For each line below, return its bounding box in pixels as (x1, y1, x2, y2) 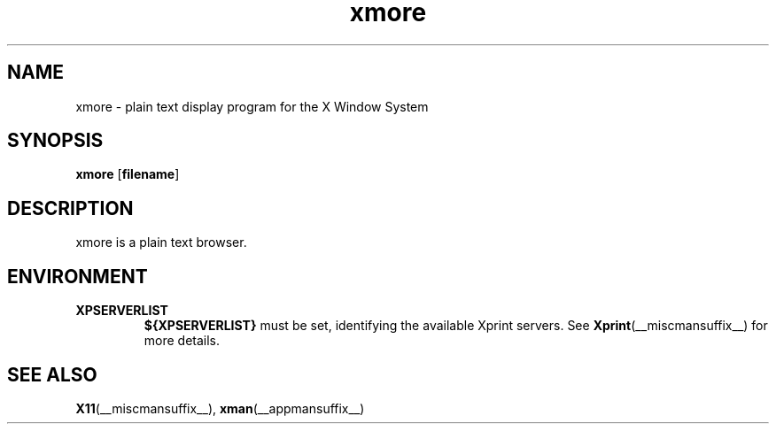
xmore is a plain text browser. (75, 235, 247, 250)
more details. (144, 333, 221, 349)
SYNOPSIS (7, 129, 104, 152)
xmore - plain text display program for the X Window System (75, 98, 429, 114)
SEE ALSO (7, 363, 97, 386)
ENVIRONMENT (7, 265, 148, 288)
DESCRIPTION (7, 196, 134, 219)
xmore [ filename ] (75, 166, 180, 182)
